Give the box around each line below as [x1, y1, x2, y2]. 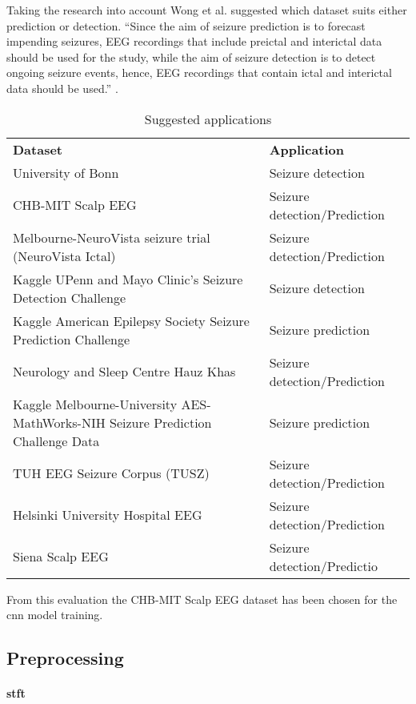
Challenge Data [13, 431, 100, 450]
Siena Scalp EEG [13, 547, 109, 566]
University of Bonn [13, 163, 119, 182]
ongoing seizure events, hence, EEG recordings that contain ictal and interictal [6, 64, 392, 81]
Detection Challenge [13, 288, 126, 307]
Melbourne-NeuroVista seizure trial [13, 227, 210, 247]
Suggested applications [144, 109, 272, 128]
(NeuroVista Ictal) [13, 246, 116, 265]
